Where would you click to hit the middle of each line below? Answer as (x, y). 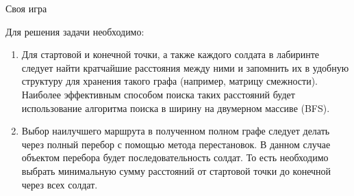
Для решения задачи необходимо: (75, 31)
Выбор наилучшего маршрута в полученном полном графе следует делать (176, 131)
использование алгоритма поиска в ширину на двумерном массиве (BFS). (176, 108)
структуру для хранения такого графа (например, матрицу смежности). (170, 81)
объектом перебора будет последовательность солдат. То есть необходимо (175, 157)
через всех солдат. (60, 184)
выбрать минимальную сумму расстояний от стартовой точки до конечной (176, 170)
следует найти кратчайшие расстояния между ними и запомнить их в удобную (185, 67)
